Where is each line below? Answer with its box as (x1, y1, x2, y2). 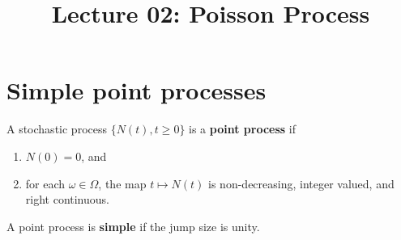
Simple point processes (6, 74, 267, 107)
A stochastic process (6, 120, 107, 137)
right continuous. (25, 191, 109, 208)
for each (25, 175, 66, 192)
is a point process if (189, 120, 296, 137)
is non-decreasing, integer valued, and (208, 175, 395, 192)
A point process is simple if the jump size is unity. (6, 217, 260, 234)
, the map (98, 175, 147, 192)
